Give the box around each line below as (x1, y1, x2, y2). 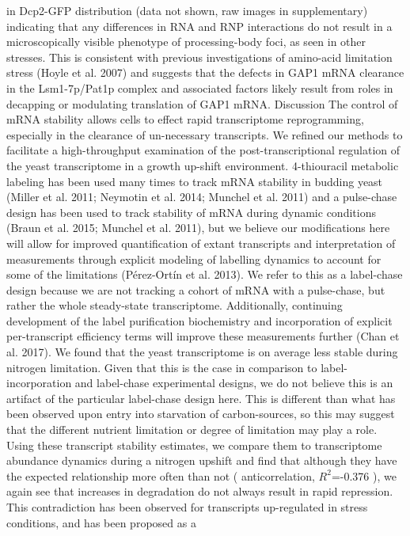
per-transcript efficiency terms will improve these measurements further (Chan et (6, 328, 400, 344)
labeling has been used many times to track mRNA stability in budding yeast (6, 173, 383, 189)
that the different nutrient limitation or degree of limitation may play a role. (6, 421, 378, 438)
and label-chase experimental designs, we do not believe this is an (74, 374, 393, 391)
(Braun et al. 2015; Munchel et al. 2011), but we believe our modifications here (6, 219, 390, 236)
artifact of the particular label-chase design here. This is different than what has (6, 390, 396, 406)
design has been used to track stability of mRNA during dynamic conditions (6, 203, 376, 220)
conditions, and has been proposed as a (6, 514, 196, 530)
